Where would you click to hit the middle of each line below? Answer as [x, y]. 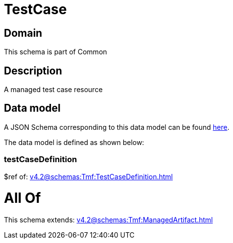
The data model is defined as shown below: [74, 142]
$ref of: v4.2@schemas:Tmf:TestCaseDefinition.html [88, 176]
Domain [23, 33]
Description [33, 71]
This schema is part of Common [56, 52]
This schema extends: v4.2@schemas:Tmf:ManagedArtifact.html [108, 220]
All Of [23, 198]
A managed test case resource [53, 90]
